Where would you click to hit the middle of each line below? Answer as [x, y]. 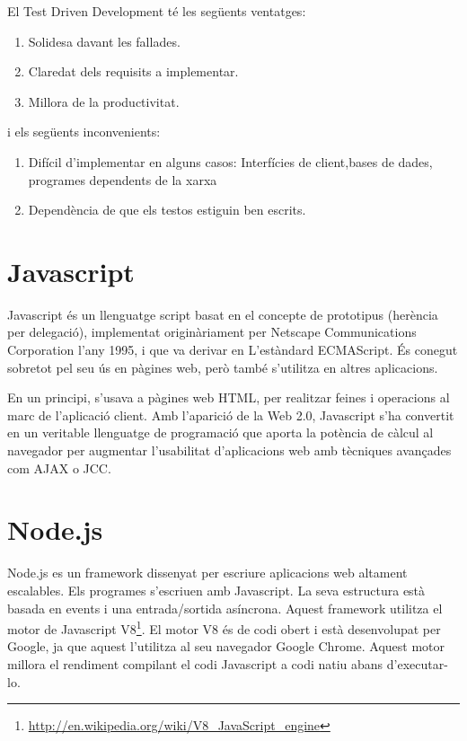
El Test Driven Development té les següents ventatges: [157, 11]
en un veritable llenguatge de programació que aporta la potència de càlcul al [220, 432]
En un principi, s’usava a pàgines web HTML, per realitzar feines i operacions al [229, 397]
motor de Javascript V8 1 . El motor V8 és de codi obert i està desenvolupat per [224, 627]
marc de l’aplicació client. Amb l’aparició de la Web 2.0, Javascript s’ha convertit [231, 415]
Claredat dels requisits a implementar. [133, 71]
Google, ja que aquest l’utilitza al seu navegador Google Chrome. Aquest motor [226, 646]
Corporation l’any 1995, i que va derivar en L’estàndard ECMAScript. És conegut [233, 350]
